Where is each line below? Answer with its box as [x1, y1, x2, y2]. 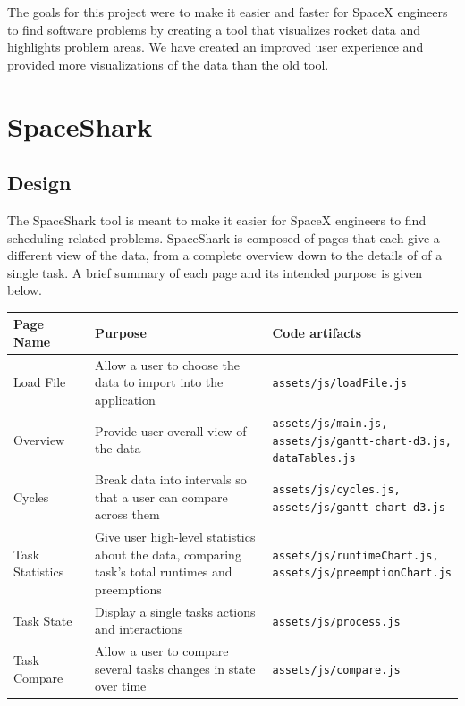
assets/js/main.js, [272, 416, 388, 430]
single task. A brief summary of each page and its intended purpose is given [7, 263, 423, 282]
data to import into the [95, 373, 224, 391]
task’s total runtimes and [95, 562, 232, 581]
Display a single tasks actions [95, 601, 256, 620]
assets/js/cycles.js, [272, 483, 401, 496]
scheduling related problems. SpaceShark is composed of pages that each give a [7, 228, 440, 247]
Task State [13, 610, 72, 629]
